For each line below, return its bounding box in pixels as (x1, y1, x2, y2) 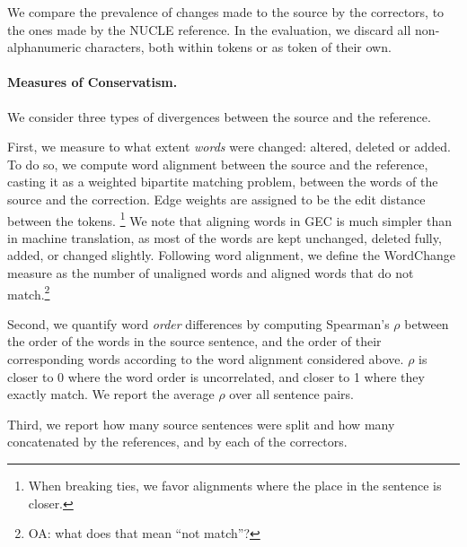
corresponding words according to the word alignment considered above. (7, 350, 404, 369)
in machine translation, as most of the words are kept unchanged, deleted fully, (7, 228, 442, 247)
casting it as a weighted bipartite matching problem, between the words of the (7, 172, 438, 191)
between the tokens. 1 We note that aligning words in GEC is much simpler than (7, 208, 452, 230)
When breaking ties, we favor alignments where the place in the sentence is (28, 475, 442, 494)
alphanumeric (7, 38, 82, 56)
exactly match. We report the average (7, 385, 215, 404)
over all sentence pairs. (229, 385, 354, 404)
